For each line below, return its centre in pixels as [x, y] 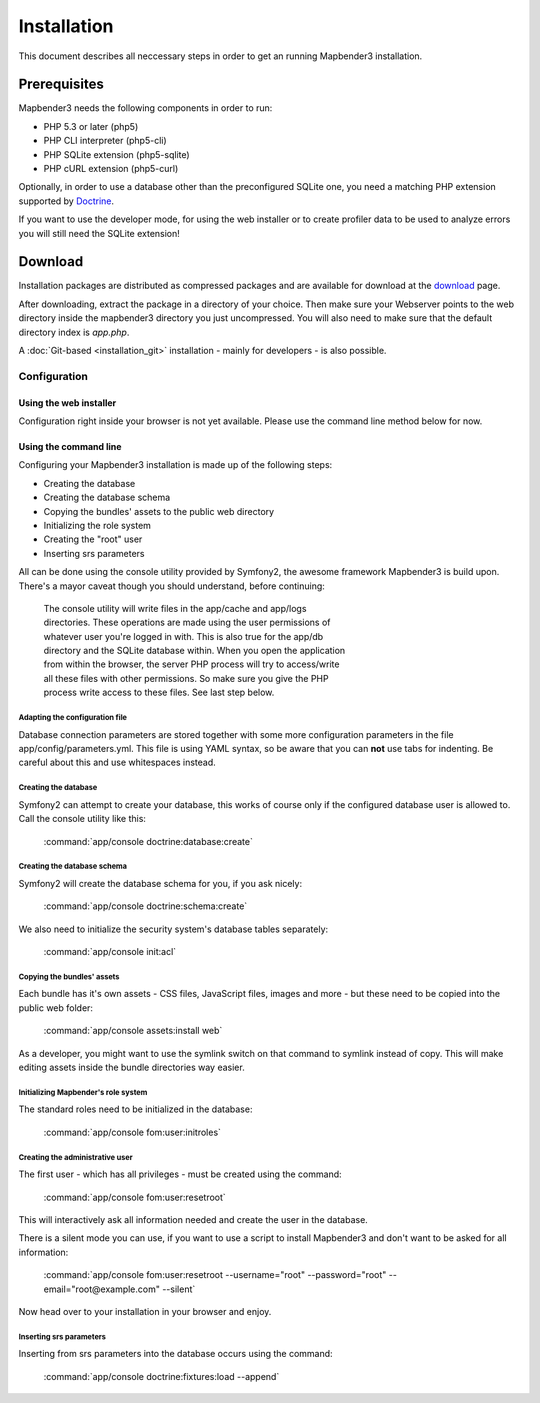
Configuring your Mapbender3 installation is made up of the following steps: [175, 465]
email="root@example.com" [101, 1289]
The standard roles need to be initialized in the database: [135, 1109]
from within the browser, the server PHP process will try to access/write [191, 664]
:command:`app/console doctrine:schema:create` [145, 906]
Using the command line [70, 446]
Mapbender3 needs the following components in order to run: [145, 108]
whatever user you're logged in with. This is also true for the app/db [183, 636]
